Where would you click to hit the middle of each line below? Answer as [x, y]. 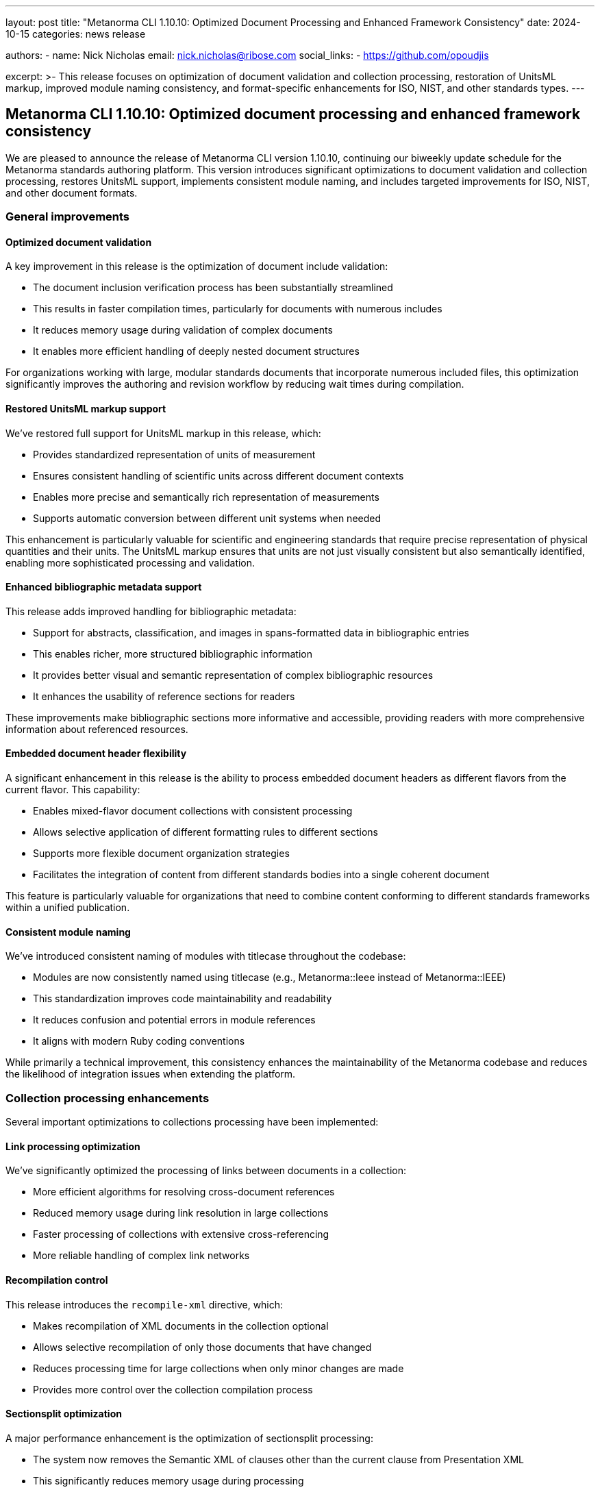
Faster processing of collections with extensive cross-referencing [181, 1234]
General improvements [68, 217]
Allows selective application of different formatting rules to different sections [205, 832]
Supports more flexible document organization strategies [161, 854]
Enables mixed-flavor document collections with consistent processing [193, 811]
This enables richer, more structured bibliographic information [173, 654]
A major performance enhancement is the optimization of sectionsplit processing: [189, 1438]
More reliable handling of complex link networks [141, 1256]
